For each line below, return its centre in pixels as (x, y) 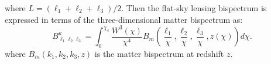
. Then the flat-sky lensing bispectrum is (194, 8)
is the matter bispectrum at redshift (159, 53)
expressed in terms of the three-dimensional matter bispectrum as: (124, 19)
